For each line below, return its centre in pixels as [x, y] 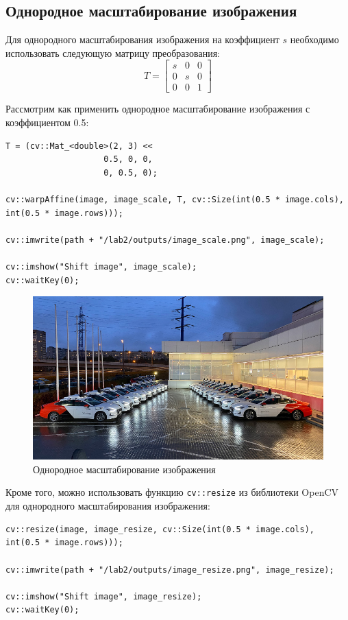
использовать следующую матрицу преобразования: [113, 52]
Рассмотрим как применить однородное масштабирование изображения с [158, 109]
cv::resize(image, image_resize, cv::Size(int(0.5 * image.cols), [160, 529]
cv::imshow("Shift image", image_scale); [101, 267]
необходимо [314, 39]
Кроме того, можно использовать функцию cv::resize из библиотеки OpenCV [172, 492]
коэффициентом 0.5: [47, 122]
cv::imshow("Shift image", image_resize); [104, 596]
